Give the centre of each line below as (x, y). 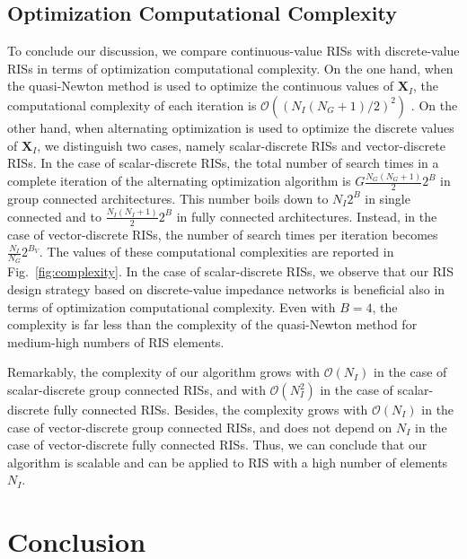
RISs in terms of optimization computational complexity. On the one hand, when (230, 68)
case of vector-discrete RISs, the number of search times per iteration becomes (223, 234)
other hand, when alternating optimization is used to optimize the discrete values (231, 127)
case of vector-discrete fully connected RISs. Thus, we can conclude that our (217, 445)
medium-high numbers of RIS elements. (116, 341)
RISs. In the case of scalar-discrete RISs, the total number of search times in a (223, 163)
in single (388, 198)
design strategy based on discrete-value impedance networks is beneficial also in (226, 289)
